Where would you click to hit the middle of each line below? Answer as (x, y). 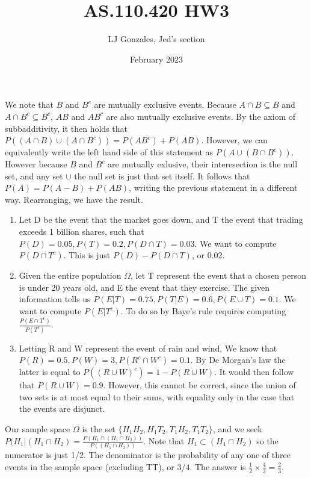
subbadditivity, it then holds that (66, 128)
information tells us (55, 299)
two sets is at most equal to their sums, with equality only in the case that (157, 396)
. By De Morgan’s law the (238, 360)
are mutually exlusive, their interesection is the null (203, 164)
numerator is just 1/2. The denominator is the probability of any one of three (148, 455)
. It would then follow (254, 372)
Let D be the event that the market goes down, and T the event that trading (161, 219)
